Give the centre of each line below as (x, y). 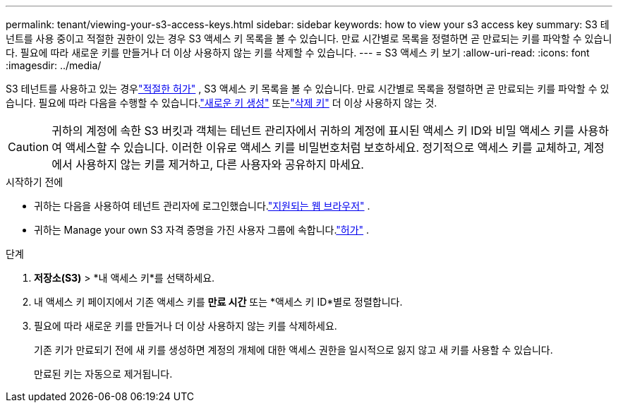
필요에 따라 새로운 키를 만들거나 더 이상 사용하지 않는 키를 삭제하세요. (186, 326)
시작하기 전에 (35, 182)
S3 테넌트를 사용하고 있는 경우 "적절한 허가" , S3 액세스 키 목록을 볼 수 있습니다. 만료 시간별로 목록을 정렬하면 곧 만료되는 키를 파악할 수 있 (308, 89)
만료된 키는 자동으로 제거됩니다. (103, 374)
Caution (29, 147)
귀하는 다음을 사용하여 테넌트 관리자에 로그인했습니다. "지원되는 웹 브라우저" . (202, 206)
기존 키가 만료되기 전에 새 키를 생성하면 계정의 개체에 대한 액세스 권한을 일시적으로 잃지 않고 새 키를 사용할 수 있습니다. (293, 350)
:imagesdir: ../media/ (54, 65)
